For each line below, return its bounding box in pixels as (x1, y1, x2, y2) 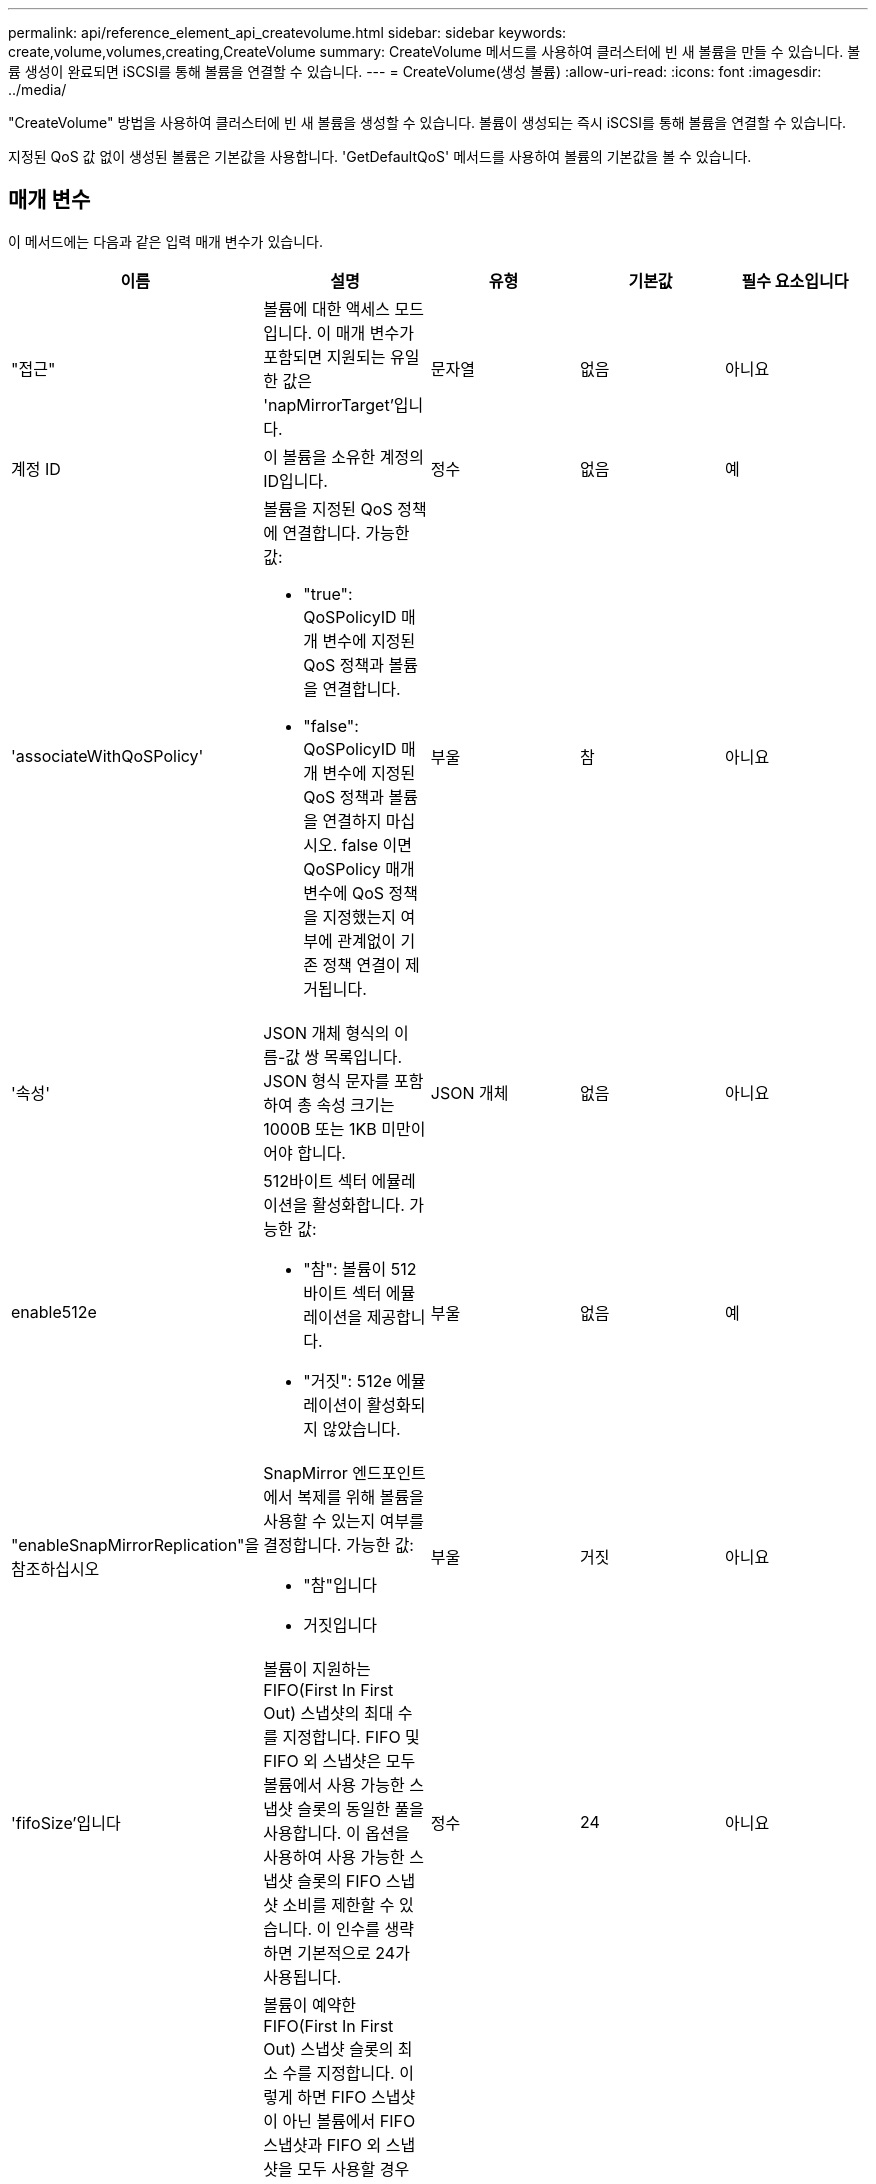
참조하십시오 (11, 1558, 100, 1579)
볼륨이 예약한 (263, 1994, 357, 2015)
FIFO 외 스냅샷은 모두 (263, 1750, 416, 1771)
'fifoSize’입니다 (11, 1812, 121, 1833)
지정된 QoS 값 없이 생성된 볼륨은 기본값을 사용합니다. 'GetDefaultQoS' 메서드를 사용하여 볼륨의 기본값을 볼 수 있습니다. (8, 148, 752, 165)
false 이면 (341, 834, 413, 855)
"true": (303, 583, 353, 604)
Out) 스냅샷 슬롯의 (263, 2038, 394, 2059)
